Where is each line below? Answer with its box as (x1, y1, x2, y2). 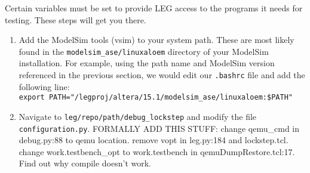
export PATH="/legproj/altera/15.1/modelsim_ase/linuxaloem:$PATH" (19, 93, 293, 102)
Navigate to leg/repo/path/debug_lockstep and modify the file (19, 110, 257, 122)
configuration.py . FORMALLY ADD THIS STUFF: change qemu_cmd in (19, 122, 300, 134)
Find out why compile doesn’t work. (19, 157, 152, 169)
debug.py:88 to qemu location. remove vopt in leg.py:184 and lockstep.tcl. (19, 134, 288, 146)
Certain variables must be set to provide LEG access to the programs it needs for (5, 2, 303, 14)
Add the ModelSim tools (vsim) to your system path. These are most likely (19, 33, 294, 46)
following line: (19, 80, 70, 92)
